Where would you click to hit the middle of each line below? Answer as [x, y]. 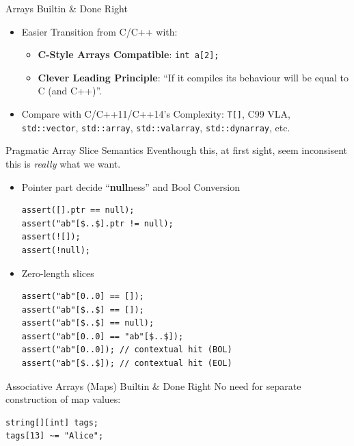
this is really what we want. [63, 163]
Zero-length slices [58, 273]
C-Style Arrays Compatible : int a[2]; [128, 54]
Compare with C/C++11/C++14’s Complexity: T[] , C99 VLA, [156, 114]
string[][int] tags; [52, 422]
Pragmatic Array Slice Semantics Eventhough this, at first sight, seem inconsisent [177, 150]
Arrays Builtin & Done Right [67, 8]
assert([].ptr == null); [78, 210]
